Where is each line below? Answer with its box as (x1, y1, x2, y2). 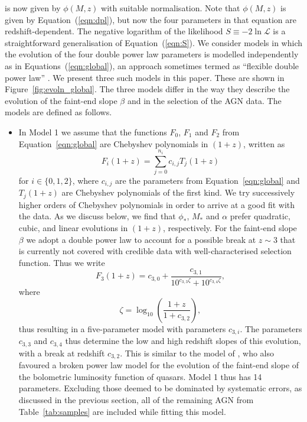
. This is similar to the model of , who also (120, 346, 275, 359)
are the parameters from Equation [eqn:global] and (115, 174, 300, 186)
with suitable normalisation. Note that (101, 2, 240, 14)
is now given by (5, 2, 61, 14)
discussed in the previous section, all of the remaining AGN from (18, 393, 254, 405)
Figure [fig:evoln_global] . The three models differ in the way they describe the (5, 83, 290, 95)
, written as (243, 137, 285, 150)
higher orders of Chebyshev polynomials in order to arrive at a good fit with (18, 198, 295, 210)
